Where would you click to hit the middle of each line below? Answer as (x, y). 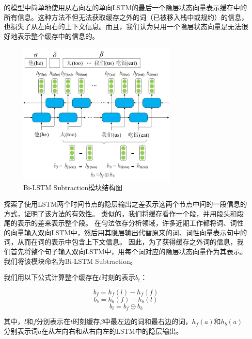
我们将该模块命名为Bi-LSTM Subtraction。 (71, 261)
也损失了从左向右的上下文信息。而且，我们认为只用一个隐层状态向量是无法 (123, 26)
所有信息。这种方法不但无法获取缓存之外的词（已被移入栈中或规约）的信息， (126, 17)
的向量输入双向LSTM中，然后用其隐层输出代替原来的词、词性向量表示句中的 (126, 232)
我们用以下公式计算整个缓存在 (51, 277)
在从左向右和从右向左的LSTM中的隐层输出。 (112, 331)
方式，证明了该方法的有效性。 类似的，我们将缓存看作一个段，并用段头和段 (124, 213)
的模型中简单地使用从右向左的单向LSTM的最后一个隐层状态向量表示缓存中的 (126, 7)
